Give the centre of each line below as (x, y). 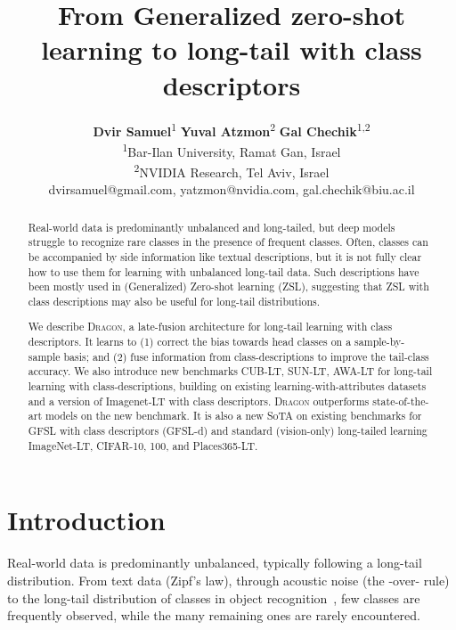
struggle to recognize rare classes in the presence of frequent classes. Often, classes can (228, 242)
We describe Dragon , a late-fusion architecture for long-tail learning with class (210, 327)
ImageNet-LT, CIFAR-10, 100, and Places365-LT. (143, 445)
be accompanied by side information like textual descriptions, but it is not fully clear (225, 256)
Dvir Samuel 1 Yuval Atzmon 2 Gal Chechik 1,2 (232, 129)
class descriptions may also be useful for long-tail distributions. (174, 301)
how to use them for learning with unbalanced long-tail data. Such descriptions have (224, 271)
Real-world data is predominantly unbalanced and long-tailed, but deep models (212, 227)
